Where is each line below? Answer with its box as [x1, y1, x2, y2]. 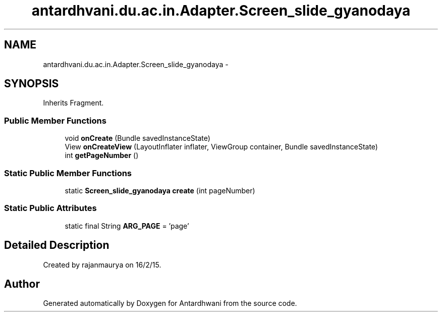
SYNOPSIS [4, 77, 59, 90]
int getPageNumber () [65, 151, 139, 160]
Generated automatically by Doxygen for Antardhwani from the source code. [43, 299, 297, 308]
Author [4, 277, 40, 290]
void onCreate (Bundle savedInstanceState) [65, 134, 210, 143]
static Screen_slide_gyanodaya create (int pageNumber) [65, 186, 255, 195]
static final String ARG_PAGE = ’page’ [65, 221, 189, 230]
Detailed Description [4, 239, 109, 252]
